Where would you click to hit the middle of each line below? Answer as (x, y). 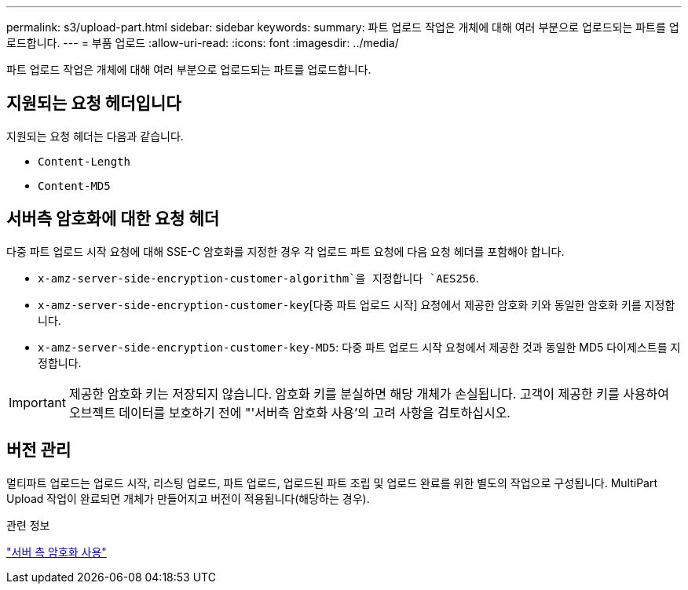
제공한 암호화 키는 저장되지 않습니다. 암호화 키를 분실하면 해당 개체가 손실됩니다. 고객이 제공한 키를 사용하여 (369, 393)
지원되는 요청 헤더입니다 (94, 104)
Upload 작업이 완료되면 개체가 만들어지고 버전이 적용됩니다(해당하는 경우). (188, 498)
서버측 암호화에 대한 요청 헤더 (113, 219)
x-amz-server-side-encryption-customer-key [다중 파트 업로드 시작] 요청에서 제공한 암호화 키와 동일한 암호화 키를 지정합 (357, 304)
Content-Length (84, 161)
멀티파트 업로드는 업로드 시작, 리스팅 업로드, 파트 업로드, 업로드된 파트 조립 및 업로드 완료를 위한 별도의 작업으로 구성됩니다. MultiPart (332, 483)
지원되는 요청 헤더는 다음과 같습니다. (95, 136)
